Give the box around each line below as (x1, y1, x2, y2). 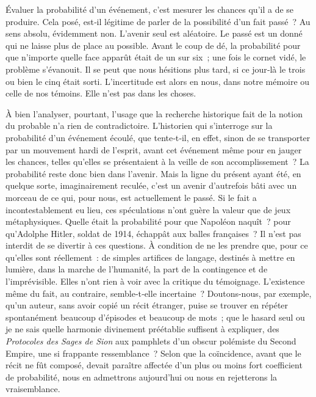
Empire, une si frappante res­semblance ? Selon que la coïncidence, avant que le (5, 346, 301, 359)
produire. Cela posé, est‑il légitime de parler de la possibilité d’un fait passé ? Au (5, 15, 311, 27)
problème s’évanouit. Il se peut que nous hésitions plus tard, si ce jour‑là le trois (5, 62, 306, 75)
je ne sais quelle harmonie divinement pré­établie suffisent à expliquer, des (5, 322, 279, 335)
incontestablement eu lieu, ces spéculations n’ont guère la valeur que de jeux (5, 203, 291, 216)
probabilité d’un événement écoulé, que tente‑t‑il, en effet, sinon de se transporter (5, 131, 311, 144)
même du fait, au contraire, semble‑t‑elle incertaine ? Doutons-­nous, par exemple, (5, 286, 312, 299)
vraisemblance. (5, 382, 60, 395)
